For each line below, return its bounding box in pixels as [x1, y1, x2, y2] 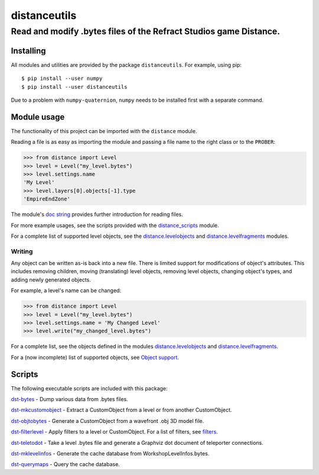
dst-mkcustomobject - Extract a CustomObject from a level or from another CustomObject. [11, 406, 232, 413]
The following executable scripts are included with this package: [11, 384, 168, 392]
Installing [11, 46, 47, 56]
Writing [11, 247, 33, 256]
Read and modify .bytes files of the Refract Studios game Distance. [11, 26, 281, 37]
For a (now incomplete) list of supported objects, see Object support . [11, 354, 180, 361]
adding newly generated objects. [11, 276, 91, 283]
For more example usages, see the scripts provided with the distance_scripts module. [11, 222, 219, 229]
